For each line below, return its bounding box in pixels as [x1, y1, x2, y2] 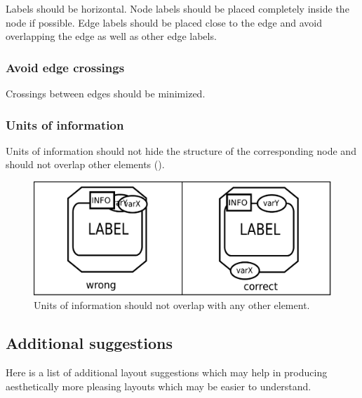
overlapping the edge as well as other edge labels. [6, 29, 217, 43]
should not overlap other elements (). [6, 157, 165, 172]
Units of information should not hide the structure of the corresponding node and [6, 143, 356, 158]
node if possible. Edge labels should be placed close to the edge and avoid [6, 15, 322, 29]
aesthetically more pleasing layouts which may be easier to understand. [6, 378, 311, 393]
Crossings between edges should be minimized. [6, 86, 206, 100]
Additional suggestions [6, 332, 173, 354]
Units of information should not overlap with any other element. [34, 298, 310, 313]
